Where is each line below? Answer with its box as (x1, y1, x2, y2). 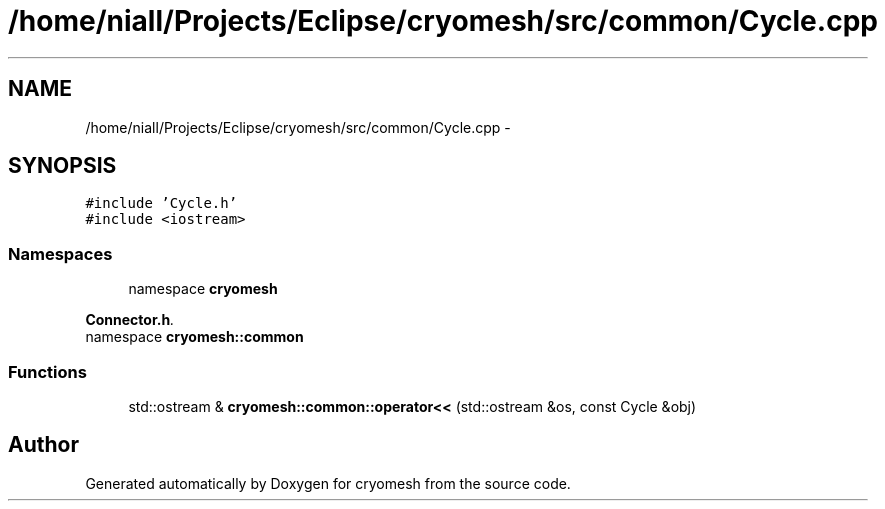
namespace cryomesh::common (85, 328, 304, 346)
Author (8, 432, 79, 458)
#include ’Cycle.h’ (85, 195, 238, 212)
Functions (8, 361, 87, 382)
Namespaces (8, 243, 113, 264)
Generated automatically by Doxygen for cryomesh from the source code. (85, 474, 571, 492)
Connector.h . (85, 311, 175, 329)
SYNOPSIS (8, 153, 117, 179)
